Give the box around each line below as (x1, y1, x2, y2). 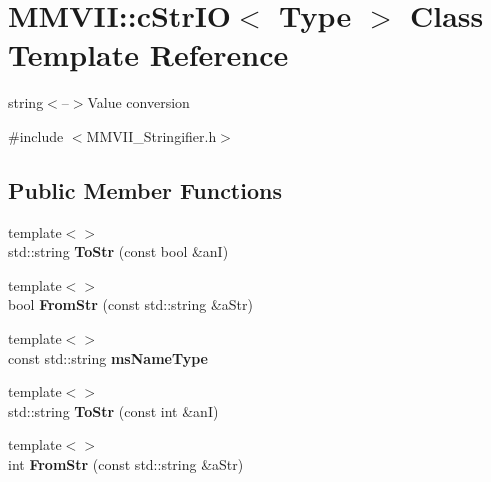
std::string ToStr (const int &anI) (8, 400, 219, 421)
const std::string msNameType (8, 347, 208, 368)
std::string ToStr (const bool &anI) (8, 241, 229, 262)
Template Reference (8, 34, 289, 75)
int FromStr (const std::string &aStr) (8, 454, 244, 475)
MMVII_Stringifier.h (86, 125, 217, 146)
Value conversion (87, 92, 190, 113)
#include (8, 125, 64, 146)
